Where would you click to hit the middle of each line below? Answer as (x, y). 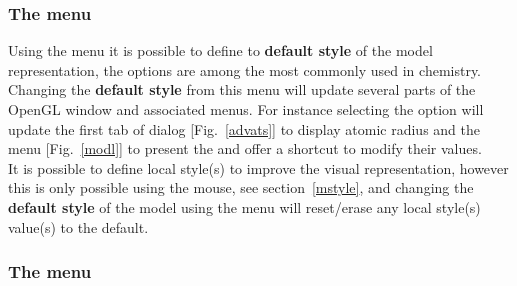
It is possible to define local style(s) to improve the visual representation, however (258, 167)
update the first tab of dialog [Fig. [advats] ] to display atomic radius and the (244, 128)
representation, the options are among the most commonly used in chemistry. (245, 69)
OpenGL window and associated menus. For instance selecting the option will (246, 109)
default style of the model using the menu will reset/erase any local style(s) (244, 206)
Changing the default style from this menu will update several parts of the (242, 89)
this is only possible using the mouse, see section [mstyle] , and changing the (241, 187)
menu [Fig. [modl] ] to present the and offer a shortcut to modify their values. (245, 148)
